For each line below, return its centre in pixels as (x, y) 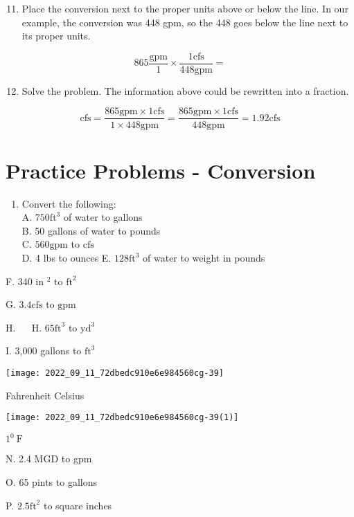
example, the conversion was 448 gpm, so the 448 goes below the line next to (185, 22)
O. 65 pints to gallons (51, 481)
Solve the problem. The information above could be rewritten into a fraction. (185, 90)
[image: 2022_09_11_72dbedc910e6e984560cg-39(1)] (122, 418)
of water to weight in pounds (204, 257)
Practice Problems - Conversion (161, 170)
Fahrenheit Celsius (45, 395)
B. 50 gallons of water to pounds (91, 230)
